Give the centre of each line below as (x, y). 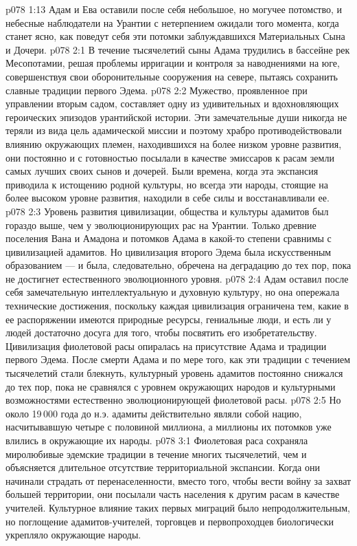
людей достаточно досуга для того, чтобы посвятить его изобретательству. (161, 332)
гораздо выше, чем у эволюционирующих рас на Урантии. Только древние (161, 225)
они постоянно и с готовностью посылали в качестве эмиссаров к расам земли (170, 157)
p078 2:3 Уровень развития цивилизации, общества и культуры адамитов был (167, 211)
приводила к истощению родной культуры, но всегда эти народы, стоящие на (167, 184)
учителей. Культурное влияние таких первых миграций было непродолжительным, (178, 507)
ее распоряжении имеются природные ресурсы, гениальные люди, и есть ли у (169, 319)
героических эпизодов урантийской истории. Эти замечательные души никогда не (176, 117)
